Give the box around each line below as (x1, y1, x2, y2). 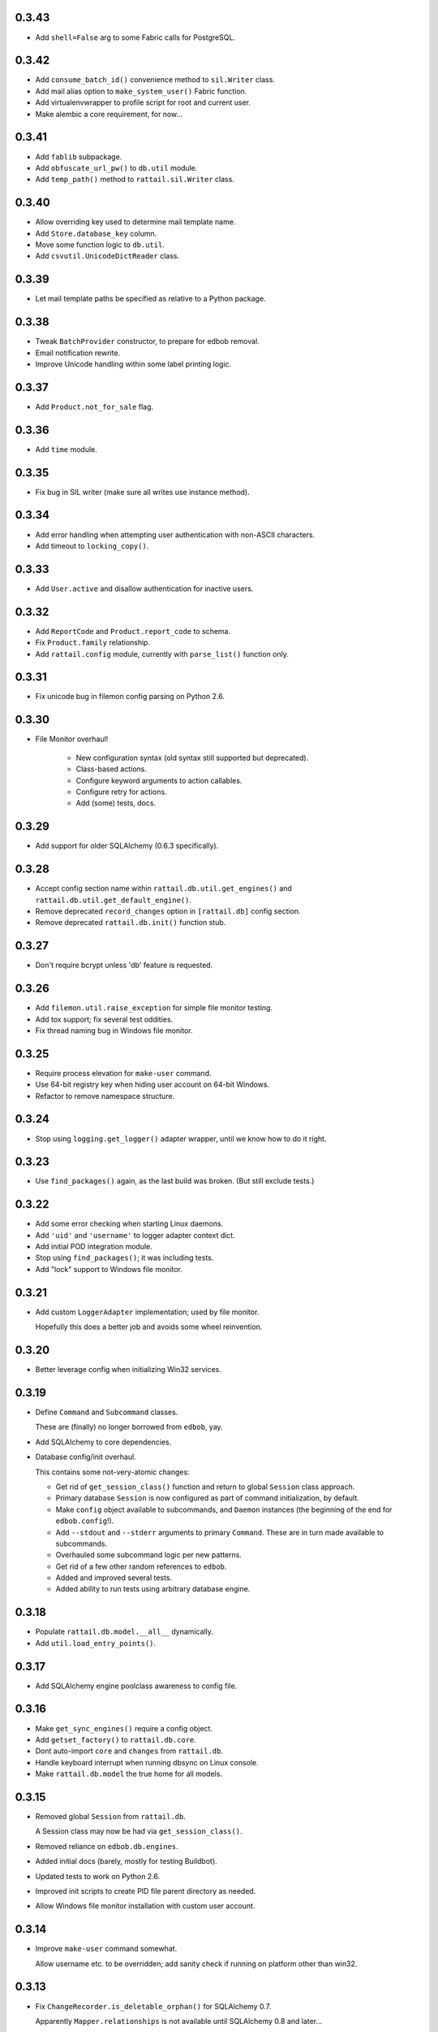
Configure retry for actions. (75, 787, 167, 797)
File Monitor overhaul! (35, 734, 109, 744)
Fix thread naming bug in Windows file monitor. (35, 1025, 193, 1036)
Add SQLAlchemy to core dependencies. (35, 1437, 172, 1447)
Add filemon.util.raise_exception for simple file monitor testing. (35, 1003, 273, 1013)
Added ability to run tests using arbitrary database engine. (55, 1584, 251, 1594)
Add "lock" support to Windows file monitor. (35, 1264, 182, 1274)
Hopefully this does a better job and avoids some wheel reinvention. (35, 1322, 263, 1332)
